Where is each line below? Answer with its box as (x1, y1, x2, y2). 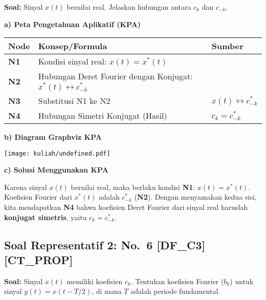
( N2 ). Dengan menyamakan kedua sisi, (134, 191, 257, 202)
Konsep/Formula (38, 40, 107, 52)
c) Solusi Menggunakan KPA (4, 164, 108, 175)
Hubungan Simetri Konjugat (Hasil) (38, 109, 167, 121)
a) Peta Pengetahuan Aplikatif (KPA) (4, 18, 141, 29)
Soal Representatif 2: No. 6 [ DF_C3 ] (4, 237, 206, 252)
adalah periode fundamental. (130, 286, 220, 296)
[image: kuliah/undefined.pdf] (4, 149, 110, 157)
